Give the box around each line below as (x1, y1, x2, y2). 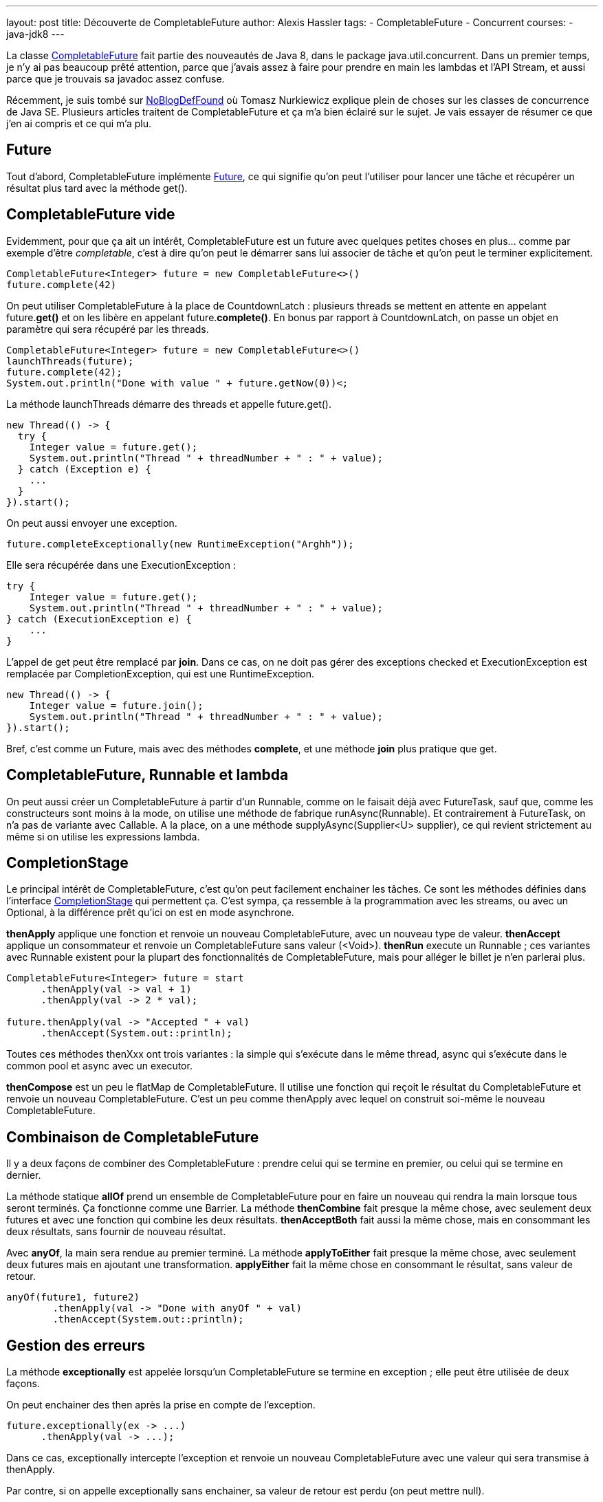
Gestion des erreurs (6, 1336, 145, 1354)
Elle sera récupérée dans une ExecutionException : (6, 558, 237, 571)
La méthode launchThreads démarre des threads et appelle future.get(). (6, 398, 331, 410)
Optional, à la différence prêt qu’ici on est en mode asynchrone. (6, 906, 294, 919)
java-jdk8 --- (6, 28, 65, 40)
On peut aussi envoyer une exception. (6, 516, 177, 529)
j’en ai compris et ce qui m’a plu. (6, 118, 151, 129)
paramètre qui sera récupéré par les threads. (6, 323, 209, 335)
